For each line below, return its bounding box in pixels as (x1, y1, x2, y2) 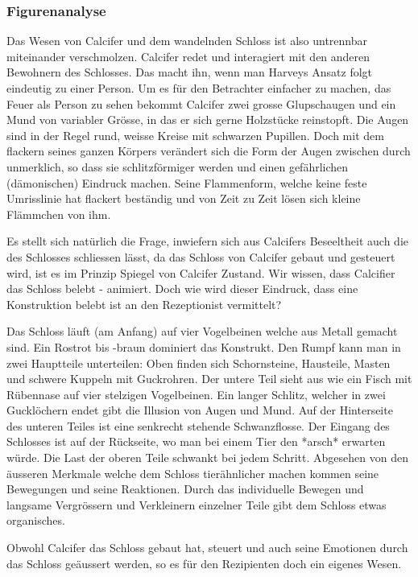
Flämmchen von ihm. (6, 205, 111, 222)
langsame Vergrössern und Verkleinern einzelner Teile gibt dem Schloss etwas (6, 496, 387, 513)
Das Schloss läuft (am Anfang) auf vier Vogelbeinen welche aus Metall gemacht (6, 323, 398, 340)
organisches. (6, 512, 65, 529)
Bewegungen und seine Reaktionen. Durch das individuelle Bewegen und (6, 480, 364, 497)
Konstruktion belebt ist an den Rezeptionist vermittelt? (6, 295, 282, 312)
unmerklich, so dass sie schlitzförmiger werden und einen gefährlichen (6, 158, 349, 175)
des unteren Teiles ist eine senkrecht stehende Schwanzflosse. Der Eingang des (6, 417, 390, 434)
